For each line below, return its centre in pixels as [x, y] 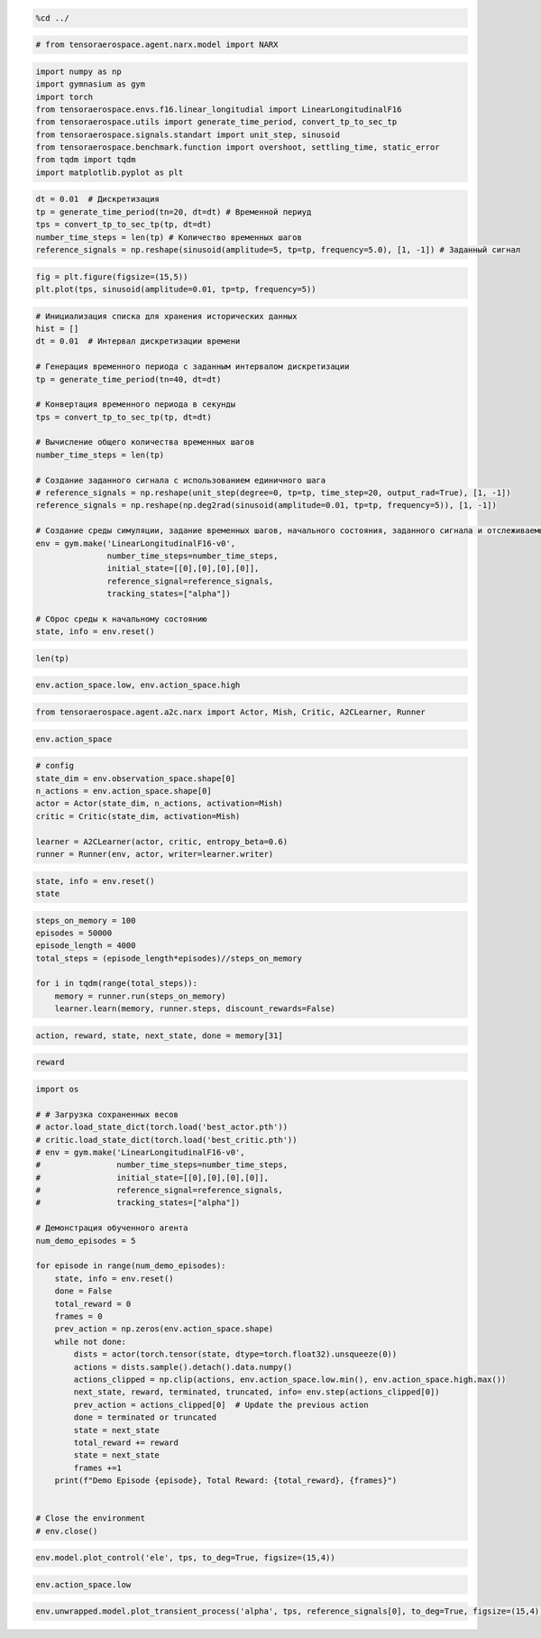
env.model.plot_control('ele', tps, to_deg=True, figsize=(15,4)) [185, 1558]
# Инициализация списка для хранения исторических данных [166, 316]
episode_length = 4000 [86, 946]
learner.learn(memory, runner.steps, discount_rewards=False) [195, 1009]
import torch [64, 97]
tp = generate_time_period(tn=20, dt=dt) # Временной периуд [174, 212]
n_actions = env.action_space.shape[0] [124, 791]
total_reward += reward [126, 1442]
